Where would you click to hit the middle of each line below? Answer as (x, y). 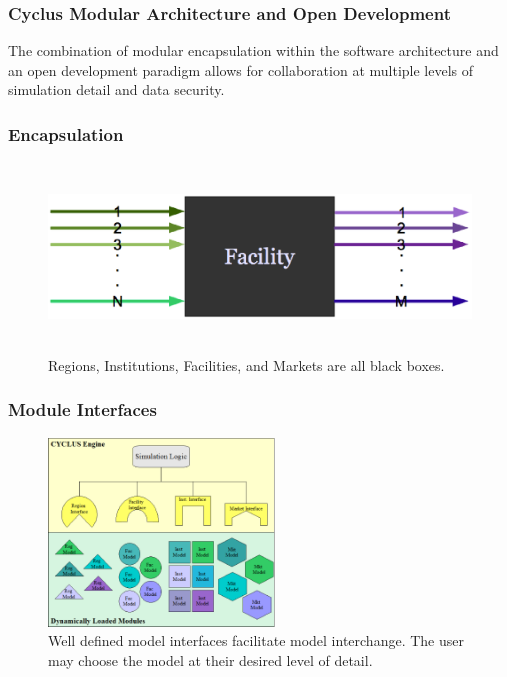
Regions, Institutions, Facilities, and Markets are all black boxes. (246, 364)
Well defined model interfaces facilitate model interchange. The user (256, 640)
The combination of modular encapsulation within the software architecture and (253, 50)
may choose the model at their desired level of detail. (210, 659)
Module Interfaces (82, 409)
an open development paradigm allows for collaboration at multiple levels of (241, 69)
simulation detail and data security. (116, 89)
